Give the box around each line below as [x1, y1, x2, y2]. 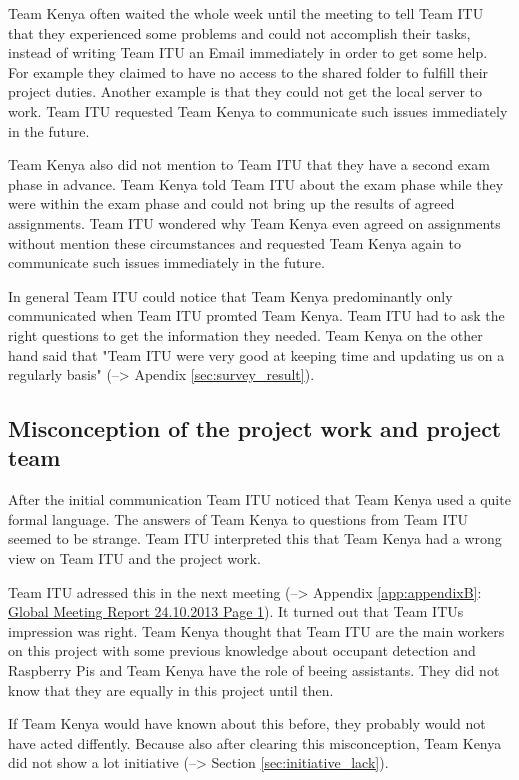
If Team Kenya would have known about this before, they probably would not [8, 713, 486, 734]
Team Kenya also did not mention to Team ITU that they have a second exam [8, 154, 490, 175]
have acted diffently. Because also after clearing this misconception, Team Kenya [8, 732, 502, 753]
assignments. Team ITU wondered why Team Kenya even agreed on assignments [8, 212, 501, 233]
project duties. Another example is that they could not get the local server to [8, 81, 483, 102]
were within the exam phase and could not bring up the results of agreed [8, 193, 455, 214]
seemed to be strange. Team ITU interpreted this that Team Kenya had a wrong [8, 528, 502, 549]
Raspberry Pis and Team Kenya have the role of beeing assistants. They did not [8, 660, 500, 681]
